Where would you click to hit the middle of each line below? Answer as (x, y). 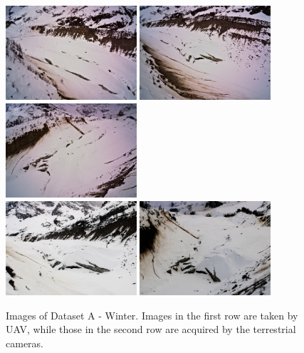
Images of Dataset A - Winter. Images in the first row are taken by (152, 315)
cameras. (25, 343)
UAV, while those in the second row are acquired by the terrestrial (151, 329)
